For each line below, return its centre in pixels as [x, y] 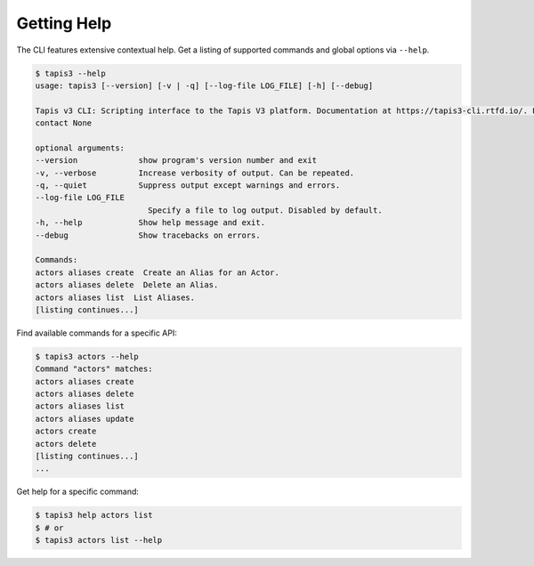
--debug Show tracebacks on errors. [148, 235]
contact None [64, 123]
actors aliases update [85, 419]
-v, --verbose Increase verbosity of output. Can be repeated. [195, 173]
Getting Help [64, 23]
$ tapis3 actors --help [87, 356]
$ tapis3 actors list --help [99, 540]
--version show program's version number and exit [176, 161]
